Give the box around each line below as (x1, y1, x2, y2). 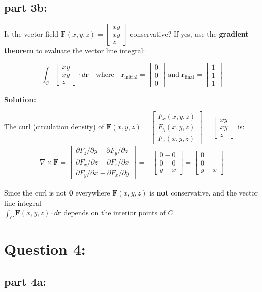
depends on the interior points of (63, 207, 166, 218)
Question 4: (4, 239, 86, 259)
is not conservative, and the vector (149, 187, 258, 198)
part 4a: (4, 273, 47, 289)
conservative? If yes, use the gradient (130, 28, 249, 39)
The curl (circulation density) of (4, 121, 104, 132)
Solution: (4, 93, 36, 104)
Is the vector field (4, 28, 59, 39)
